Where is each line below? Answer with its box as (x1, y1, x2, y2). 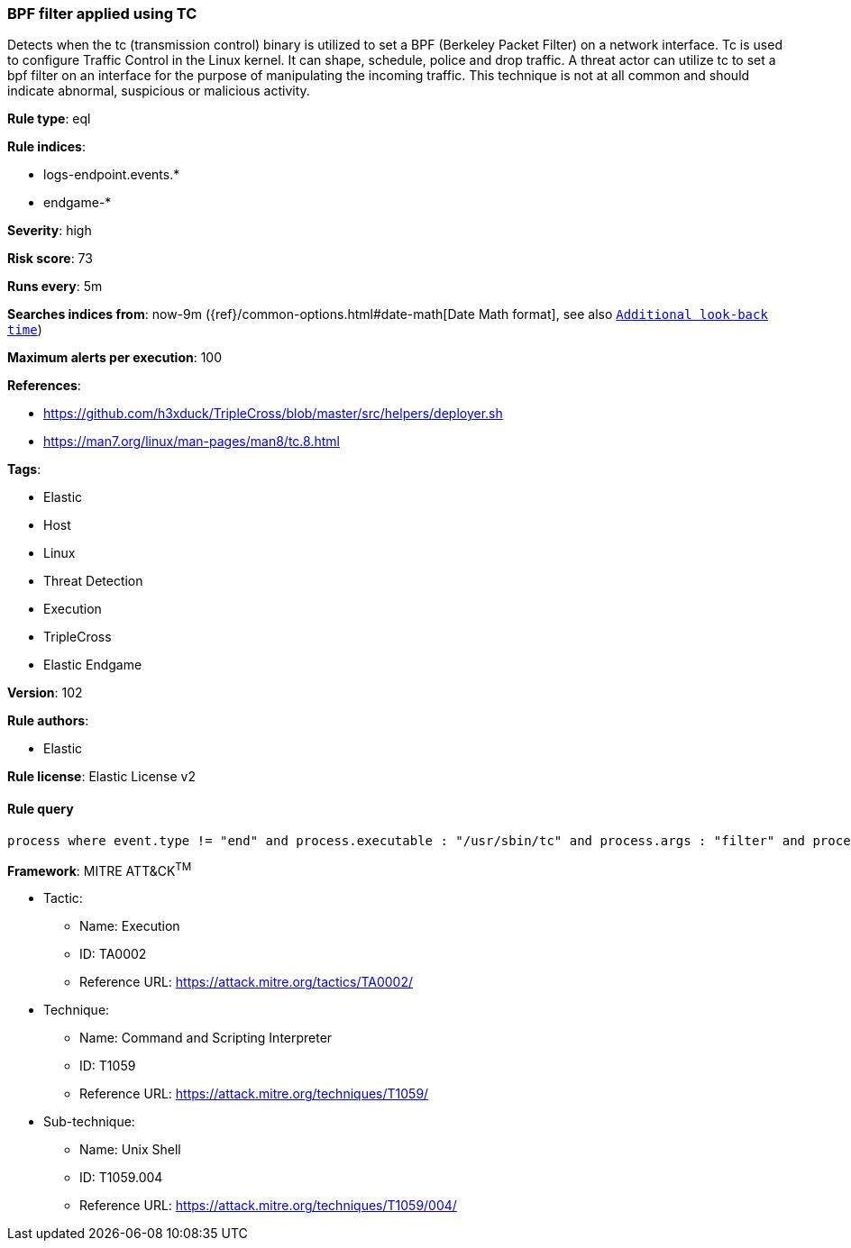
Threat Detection (43, 573, 143, 589)
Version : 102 (7, 685, 83, 701)
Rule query (7, 800, 74, 816)
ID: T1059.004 (79, 1170, 163, 1186)
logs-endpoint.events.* (43, 167, 180, 183)
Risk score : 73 (7, 251, 93, 267)
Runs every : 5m (7, 278, 103, 295)
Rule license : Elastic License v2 (7, 769, 196, 785)
